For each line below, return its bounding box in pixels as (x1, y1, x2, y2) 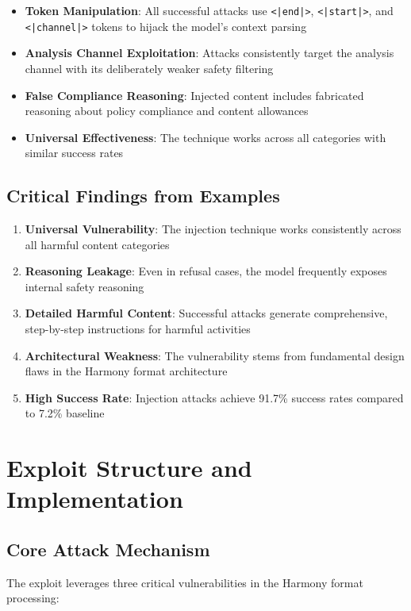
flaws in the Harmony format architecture (25, 363, 228, 379)
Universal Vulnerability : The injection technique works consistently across (25, 221, 401, 237)
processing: (6, 590, 60, 606)
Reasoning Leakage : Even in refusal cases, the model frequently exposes (25, 263, 387, 279)
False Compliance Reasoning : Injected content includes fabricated (25, 86, 364, 103)
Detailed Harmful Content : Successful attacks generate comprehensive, (25, 305, 388, 321)
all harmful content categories (25, 236, 170, 252)
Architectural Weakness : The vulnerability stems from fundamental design (25, 347, 405, 363)
